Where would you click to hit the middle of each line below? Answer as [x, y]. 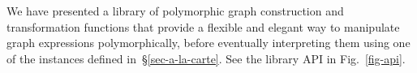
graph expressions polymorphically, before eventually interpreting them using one [208, 43]
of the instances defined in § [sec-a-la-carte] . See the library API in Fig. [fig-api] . [206, 58]
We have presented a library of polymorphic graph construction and [175, 11]
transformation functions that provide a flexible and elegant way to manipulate [203, 26]
